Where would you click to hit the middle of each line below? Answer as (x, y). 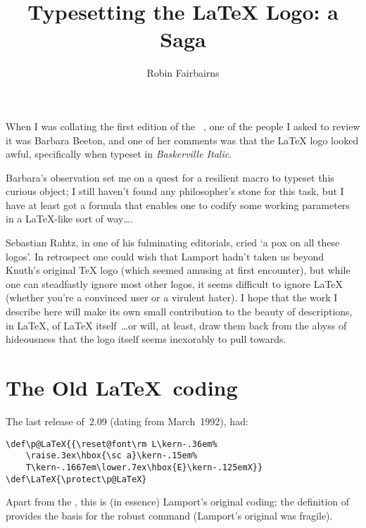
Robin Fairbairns (183, 73)
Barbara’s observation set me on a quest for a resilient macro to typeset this (170, 177)
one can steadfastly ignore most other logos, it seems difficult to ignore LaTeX (175, 283)
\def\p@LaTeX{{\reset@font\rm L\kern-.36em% (112, 444)
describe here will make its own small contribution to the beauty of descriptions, (179, 312)
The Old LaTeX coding (122, 387)
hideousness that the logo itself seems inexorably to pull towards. (146, 339)
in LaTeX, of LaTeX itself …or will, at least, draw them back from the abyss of (176, 325)
